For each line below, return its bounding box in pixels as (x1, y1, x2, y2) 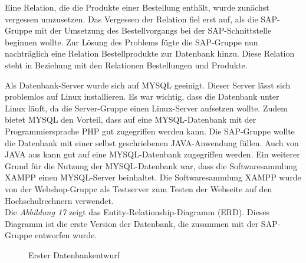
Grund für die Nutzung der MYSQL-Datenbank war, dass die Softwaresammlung (5, 159, 298, 172)
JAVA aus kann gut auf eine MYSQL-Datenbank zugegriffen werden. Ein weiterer (5, 148, 300, 160)
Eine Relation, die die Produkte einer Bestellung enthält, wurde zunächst (5, 1, 269, 13)
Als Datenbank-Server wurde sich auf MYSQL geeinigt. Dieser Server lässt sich (5, 78, 291, 91)
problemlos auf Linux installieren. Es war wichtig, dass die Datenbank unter (5, 90, 279, 103)
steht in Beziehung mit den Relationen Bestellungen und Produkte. (5, 58, 248, 71)
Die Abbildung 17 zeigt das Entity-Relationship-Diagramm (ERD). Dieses (5, 206, 269, 218)
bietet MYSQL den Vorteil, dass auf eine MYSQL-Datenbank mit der (5, 113, 256, 126)
